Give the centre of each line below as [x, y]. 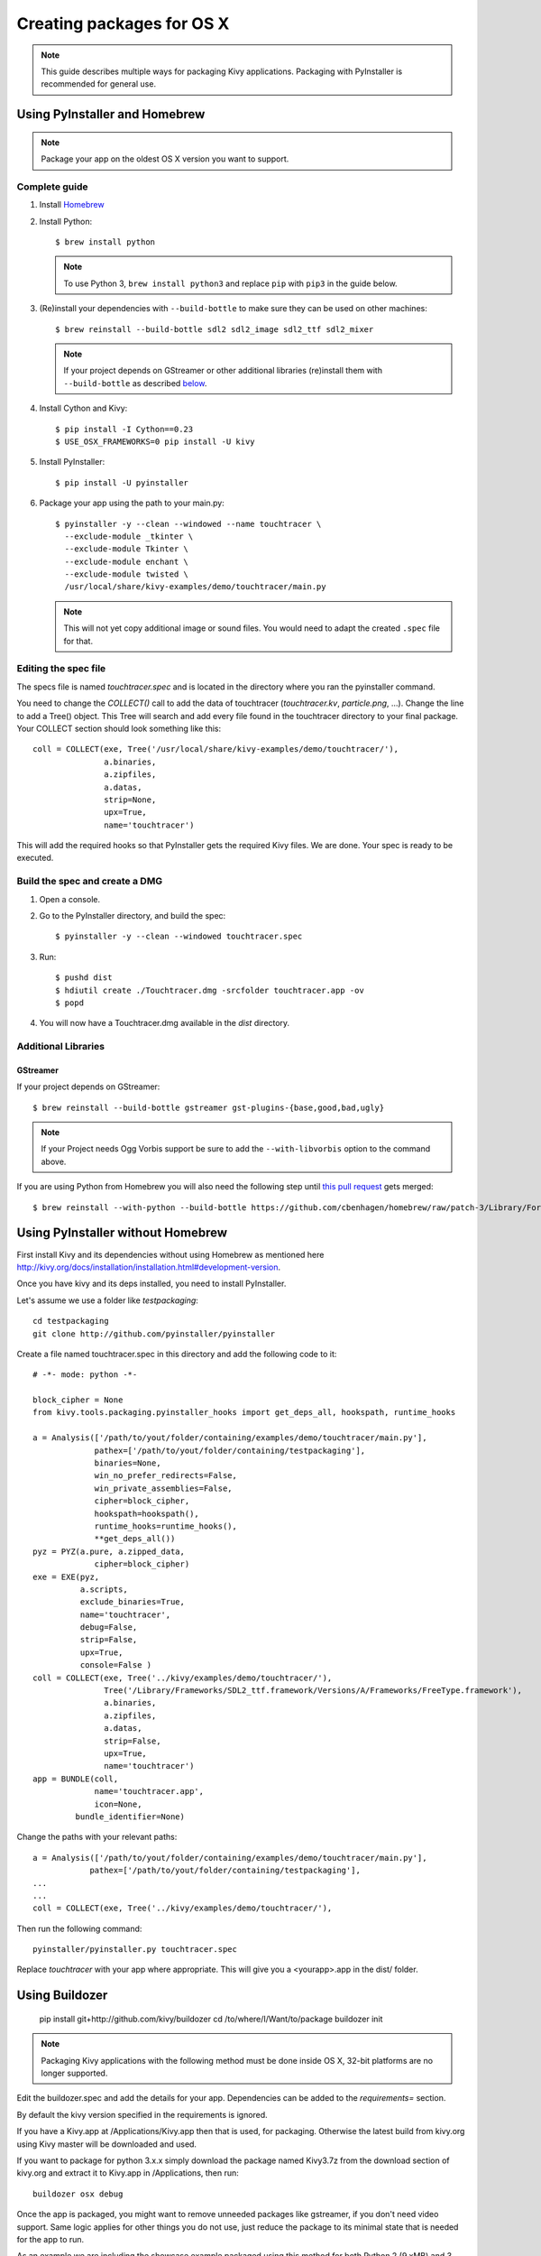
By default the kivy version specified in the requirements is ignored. [142, 2114]
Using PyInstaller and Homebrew [111, 114]
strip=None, [130, 800]
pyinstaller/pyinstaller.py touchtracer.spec [135, 1950]
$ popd [70, 1003]
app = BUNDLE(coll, [76, 1779]
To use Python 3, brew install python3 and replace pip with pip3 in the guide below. [230, 283]
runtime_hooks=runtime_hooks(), [166, 1526]
